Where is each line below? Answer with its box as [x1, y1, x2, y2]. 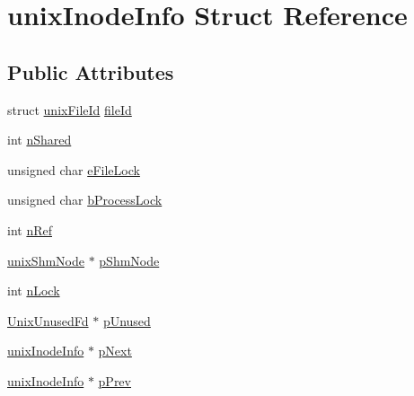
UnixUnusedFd [7, 311, 89, 330]
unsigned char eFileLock [7, 160, 140, 179]
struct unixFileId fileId [7, 100, 132, 119]
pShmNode [99, 251, 160, 269]
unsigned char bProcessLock [7, 190, 163, 209]
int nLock [7, 281, 60, 300]
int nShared [7, 130, 72, 149]
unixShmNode [7, 251, 84, 269]
